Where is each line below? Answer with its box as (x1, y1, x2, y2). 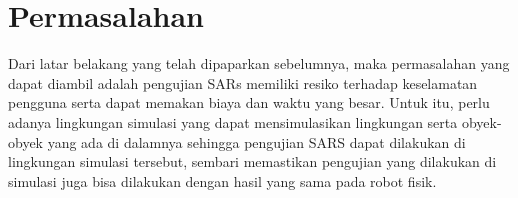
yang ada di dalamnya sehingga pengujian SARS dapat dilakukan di (47, 131, 466, 152)
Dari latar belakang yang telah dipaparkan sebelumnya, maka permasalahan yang (8, 53, 510, 74)
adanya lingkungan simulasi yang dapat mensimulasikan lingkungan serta (8, 111, 458, 132)
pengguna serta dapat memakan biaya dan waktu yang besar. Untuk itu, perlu (8, 92, 490, 113)
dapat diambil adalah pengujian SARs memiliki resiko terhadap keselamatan (8, 72, 478, 93)
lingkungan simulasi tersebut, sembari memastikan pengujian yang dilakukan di (8, 151, 497, 172)
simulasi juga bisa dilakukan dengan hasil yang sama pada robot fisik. (8, 170, 437, 191)
